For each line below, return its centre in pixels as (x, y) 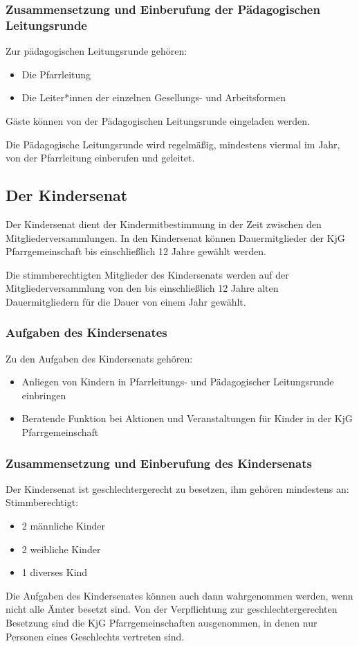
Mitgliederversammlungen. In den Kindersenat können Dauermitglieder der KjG (175, 237)
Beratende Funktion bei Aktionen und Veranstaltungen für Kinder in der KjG (187, 418)
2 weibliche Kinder (61, 549)
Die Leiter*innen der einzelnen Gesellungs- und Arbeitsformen (154, 97)
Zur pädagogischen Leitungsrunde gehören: (96, 51)
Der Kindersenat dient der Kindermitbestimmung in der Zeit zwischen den (164, 224)
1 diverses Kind (55, 572)
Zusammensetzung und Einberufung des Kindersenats (159, 463)
